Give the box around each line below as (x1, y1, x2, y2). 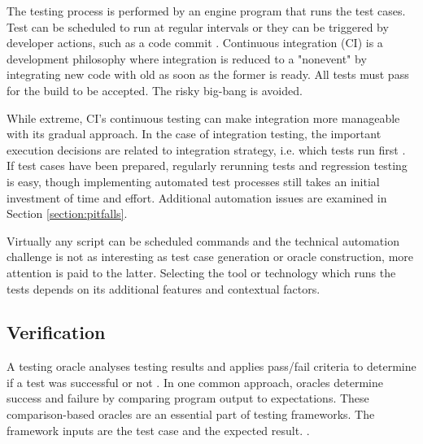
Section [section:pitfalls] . (7, 205, 128, 222)
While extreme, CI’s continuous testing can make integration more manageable (7, 109, 400, 126)
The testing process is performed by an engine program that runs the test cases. (7, 2, 406, 19)
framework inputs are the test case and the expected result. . (7, 421, 310, 438)
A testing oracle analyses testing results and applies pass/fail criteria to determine (7, 358, 416, 375)
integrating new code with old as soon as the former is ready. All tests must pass (7, 66, 409, 83)
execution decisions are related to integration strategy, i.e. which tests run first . (7, 141, 406, 158)
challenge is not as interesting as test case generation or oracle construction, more (7, 248, 414, 265)
